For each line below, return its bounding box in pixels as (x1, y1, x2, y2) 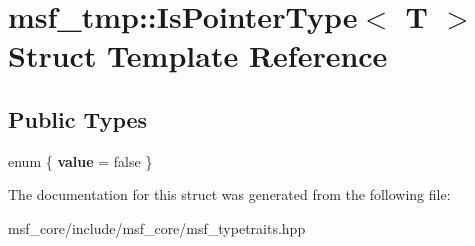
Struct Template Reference (8, 35, 388, 76)
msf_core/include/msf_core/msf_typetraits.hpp (8, 217, 306, 238)
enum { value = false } (8, 150, 153, 171)
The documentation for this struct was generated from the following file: (8, 184, 451, 205)
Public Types (8, 103, 148, 134)
